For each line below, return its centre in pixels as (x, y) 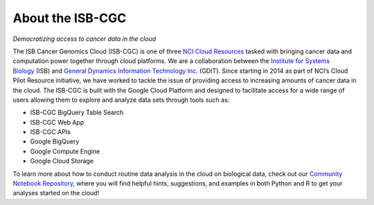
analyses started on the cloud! (56, 193)
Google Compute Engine (65, 151)
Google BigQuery (55, 141)
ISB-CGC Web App (57, 122)
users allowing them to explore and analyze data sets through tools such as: (121, 100)
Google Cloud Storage (62, 161)
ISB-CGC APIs (50, 132)
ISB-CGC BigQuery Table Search (77, 113)
